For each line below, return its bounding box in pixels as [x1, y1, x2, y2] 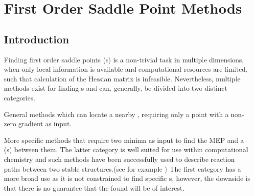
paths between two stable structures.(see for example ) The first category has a [4, 163, 241, 174]
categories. [4, 92, 35, 102]
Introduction [4, 31, 69, 46]
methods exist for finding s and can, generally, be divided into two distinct [4, 83, 228, 93]
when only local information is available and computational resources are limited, [4, 64, 248, 74]
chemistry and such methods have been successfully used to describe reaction [4, 154, 235, 164]
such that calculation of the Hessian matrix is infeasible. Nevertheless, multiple [4, 73, 241, 83]
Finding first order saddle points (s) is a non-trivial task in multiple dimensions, [4, 54, 244, 64]
